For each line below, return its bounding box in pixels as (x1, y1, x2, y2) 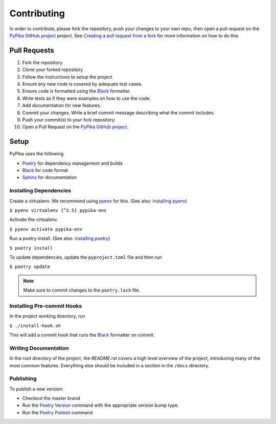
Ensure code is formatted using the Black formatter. (22, 88, 131, 94)
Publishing (9, 375, 37, 382)
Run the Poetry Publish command (22, 409, 93, 415)
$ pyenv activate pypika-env (9, 226, 83, 232)
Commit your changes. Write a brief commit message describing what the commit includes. (22, 109, 215, 116)
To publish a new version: (9, 386, 63, 392)
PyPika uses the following (9, 151, 64, 157)
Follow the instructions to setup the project (22, 74, 112, 80)
